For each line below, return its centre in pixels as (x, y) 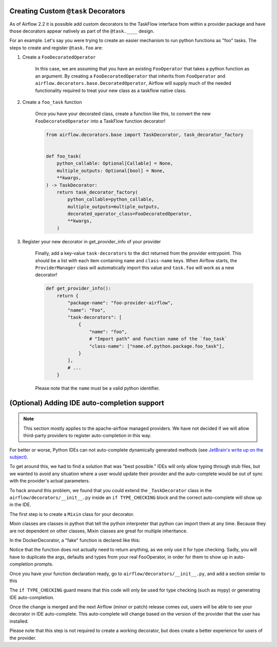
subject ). (19, 457)
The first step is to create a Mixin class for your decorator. (72, 514)
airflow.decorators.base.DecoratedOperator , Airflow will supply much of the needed (133, 83)
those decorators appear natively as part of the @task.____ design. (82, 31)
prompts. (44, 564)
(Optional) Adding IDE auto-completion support (87, 403)
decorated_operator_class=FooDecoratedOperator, (130, 214)
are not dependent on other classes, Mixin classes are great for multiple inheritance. (98, 531)
